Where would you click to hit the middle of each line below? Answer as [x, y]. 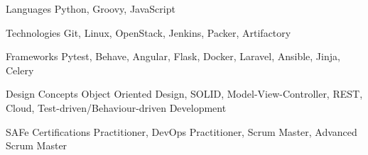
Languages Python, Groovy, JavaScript [91, 8]
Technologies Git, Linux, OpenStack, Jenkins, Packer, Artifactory [148, 32]
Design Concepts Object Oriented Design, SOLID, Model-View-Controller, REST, [184, 94]
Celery [20, 70]
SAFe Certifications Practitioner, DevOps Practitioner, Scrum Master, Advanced [182, 131]
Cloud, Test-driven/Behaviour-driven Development [116, 107]
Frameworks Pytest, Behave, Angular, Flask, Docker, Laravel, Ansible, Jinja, [173, 56]
